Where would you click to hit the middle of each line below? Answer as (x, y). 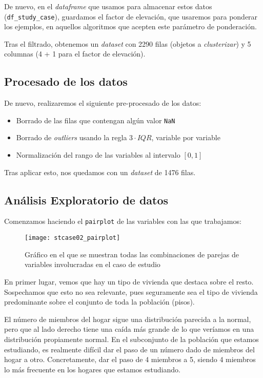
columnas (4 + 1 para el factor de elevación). (75, 54)
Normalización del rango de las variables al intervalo (98, 155)
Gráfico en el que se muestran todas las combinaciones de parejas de (132, 254)
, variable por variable (186, 137)
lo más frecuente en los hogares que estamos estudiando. (92, 369)
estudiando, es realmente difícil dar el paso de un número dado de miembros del (129, 349)
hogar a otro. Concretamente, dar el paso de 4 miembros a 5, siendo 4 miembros (130, 359)
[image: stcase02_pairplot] (73, 238)
